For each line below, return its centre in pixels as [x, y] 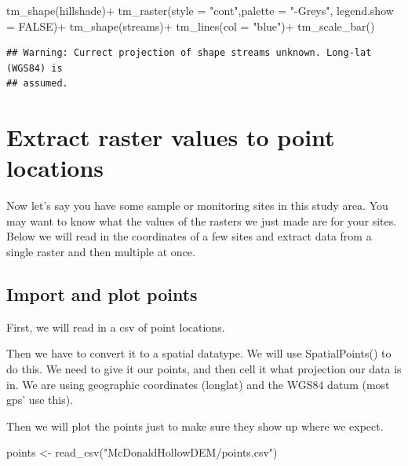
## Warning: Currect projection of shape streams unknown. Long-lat [189, 53]
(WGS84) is [35, 68]
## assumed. [37, 84]
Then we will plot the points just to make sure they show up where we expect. [195, 426]
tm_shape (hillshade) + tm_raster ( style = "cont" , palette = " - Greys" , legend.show [200, 10]
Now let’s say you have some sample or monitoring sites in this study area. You [197, 205]
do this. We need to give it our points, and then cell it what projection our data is [204, 369]
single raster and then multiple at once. [101, 252]
